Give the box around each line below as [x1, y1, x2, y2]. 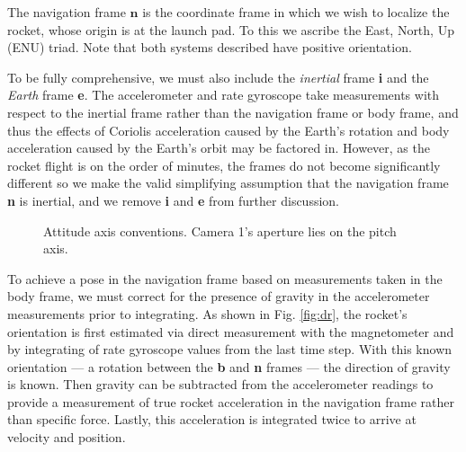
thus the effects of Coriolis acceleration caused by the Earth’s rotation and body [7, 120, 450, 139]
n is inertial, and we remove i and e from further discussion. [7, 191, 339, 209]
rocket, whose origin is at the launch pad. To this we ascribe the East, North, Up [7, 20, 454, 39]
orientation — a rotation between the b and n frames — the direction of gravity [7, 357, 451, 376]
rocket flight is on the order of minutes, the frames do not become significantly [7, 155, 441, 174]
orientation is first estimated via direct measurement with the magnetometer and [7, 322, 454, 341]
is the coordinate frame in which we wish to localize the [142, 3, 450, 21]
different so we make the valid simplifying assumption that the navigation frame [7, 173, 449, 192]
